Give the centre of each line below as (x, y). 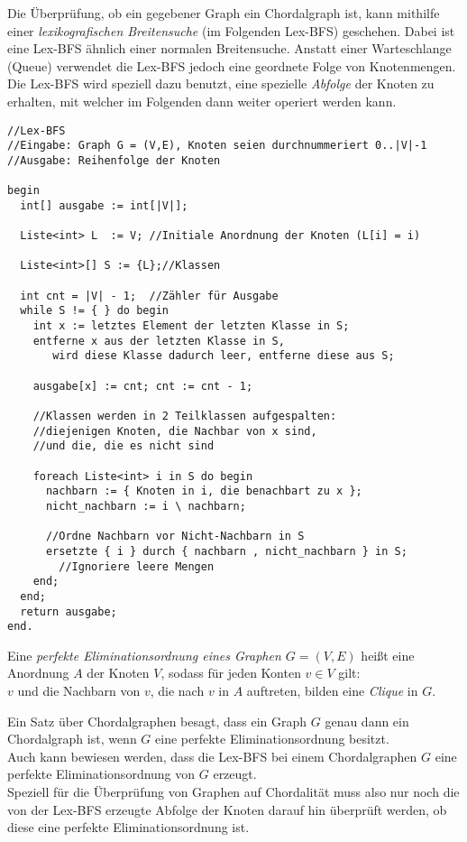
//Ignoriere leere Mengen (137, 566)
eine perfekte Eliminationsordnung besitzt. (272, 739)
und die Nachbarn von (79, 691)
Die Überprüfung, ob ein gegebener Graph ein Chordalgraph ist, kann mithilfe (224, 13)
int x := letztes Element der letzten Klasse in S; (191, 326)
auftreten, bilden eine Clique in (332, 691)
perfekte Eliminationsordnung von (101, 774)
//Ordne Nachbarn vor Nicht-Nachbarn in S (175, 537)
